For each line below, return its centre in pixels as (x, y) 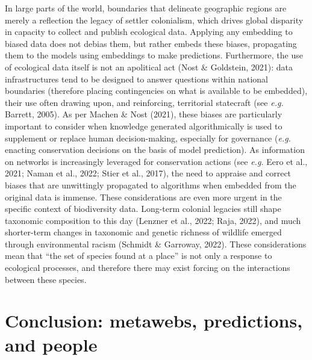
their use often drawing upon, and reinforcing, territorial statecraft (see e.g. (144, 102)
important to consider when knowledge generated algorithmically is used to (144, 126)
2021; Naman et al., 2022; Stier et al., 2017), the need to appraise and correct (148, 173)
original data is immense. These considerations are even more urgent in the (143, 197)
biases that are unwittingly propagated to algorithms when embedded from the (151, 185)
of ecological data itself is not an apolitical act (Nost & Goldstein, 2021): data (149, 67)
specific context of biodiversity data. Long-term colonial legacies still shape (143, 209)
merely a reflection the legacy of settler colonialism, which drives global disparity (154, 20)
